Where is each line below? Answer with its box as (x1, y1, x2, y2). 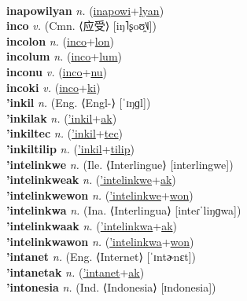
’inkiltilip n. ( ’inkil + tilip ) (6, 140, 135, 156)
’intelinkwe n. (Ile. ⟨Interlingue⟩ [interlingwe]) (6, 156, 234, 172)
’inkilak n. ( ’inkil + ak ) (6, 109, 117, 126)
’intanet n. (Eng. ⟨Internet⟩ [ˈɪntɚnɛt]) (6, 248, 197, 265)
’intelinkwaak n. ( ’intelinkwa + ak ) (6, 217, 178, 233)
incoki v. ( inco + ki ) (6, 79, 101, 95)
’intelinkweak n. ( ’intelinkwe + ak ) (6, 171, 176, 188)
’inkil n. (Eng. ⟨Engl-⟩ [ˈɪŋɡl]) (6, 94, 151, 111)
